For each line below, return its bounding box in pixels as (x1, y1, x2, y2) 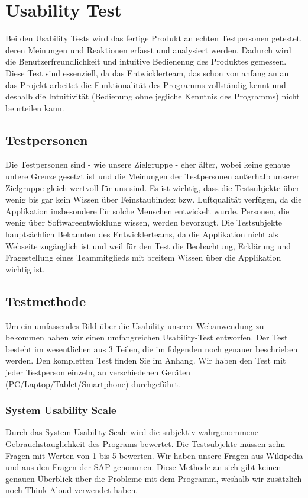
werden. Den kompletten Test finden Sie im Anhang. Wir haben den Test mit (5, 354, 286, 367)
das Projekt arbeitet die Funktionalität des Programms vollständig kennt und (5, 78, 286, 91)
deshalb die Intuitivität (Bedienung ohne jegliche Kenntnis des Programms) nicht (5, 90, 300, 102)
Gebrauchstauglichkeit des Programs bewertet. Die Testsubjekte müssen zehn (5, 438, 286, 449)
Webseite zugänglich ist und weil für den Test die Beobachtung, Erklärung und (5, 239, 291, 252)
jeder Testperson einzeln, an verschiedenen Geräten (5, 366, 191, 378)
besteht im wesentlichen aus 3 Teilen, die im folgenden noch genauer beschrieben (5, 342, 298, 355)
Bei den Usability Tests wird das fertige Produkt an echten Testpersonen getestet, (5, 32, 302, 44)
